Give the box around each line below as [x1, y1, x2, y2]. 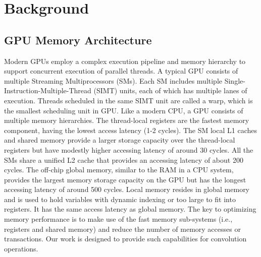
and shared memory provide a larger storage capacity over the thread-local [4, 135, 235, 145]
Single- [224, 75, 245, 86]
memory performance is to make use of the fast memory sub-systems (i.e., [4, 214, 233, 224]
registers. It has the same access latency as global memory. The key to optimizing [4, 204, 256, 214]
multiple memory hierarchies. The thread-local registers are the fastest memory [4, 115, 249, 125]
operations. [4, 243, 38, 253]
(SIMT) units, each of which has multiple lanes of [93, 85, 247, 96]
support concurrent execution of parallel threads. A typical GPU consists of [4, 66, 238, 76]
